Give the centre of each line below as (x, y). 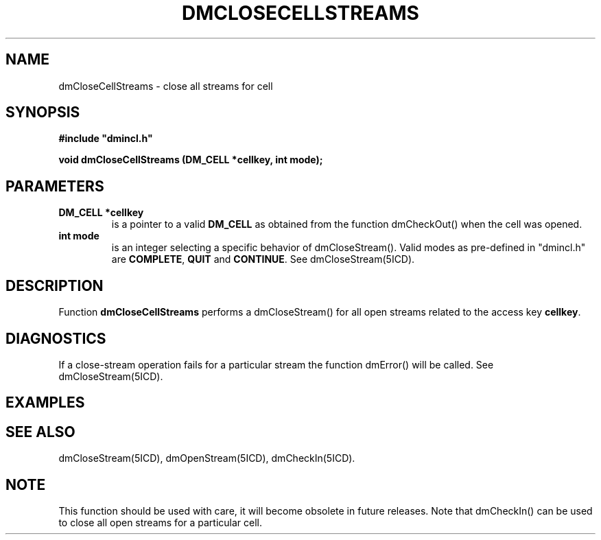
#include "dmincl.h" (106, 139)
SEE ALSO (40, 432)
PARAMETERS (55, 186)
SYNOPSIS (43, 113)
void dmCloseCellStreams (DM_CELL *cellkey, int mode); (191, 160)
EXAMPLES (45, 403)
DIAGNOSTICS (56, 338)
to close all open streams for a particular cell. (161, 523)
